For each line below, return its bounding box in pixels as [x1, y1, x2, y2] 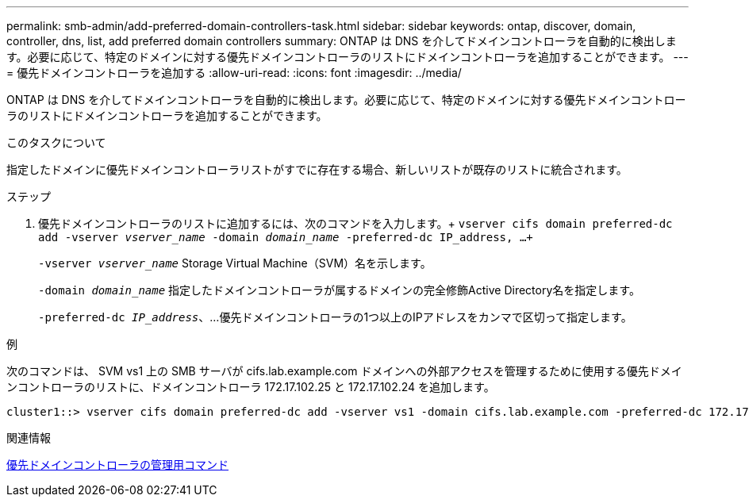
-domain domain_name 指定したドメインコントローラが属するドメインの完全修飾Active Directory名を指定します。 [38, 283, 640, 297]
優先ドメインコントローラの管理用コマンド [6, 458, 229, 471]
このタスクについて [6, 136, 106, 149]
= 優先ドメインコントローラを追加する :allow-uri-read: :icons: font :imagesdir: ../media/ [6, 66, 462, 79]
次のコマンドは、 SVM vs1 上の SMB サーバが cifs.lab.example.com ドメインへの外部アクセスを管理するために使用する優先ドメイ [6, 364, 682, 378]
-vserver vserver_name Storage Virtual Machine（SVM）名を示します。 [38, 256, 432, 270]
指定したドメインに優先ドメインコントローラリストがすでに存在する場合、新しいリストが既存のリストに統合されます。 [6, 163, 628, 176]
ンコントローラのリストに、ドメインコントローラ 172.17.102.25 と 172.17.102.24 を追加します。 [6, 380, 495, 394]
